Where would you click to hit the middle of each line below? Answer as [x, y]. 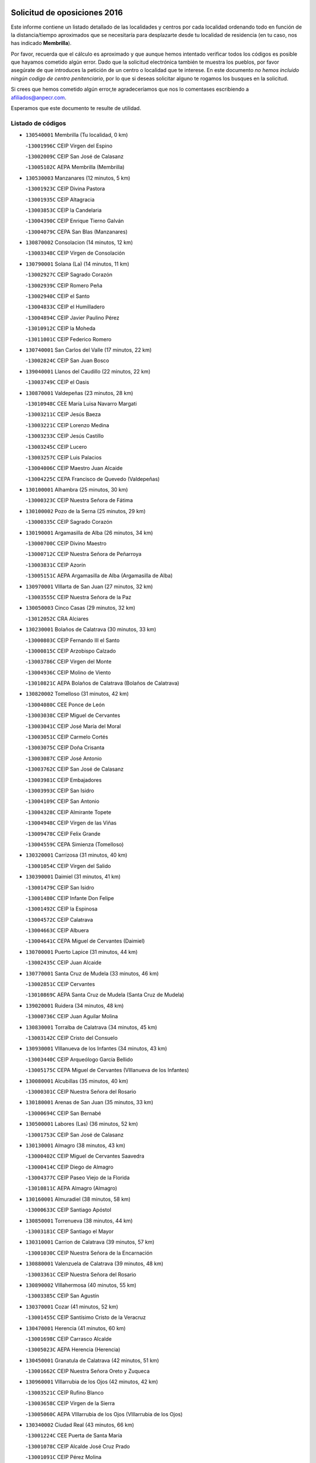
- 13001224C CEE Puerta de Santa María [74, 1435]
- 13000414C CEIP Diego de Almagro [69, 1167]
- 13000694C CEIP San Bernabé [63, 1113]
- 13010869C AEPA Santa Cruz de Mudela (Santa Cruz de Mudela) [105, 995]
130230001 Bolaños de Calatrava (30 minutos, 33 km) [91, 630]
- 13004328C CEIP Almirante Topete [68, 812]
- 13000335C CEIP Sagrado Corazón [69, 522]
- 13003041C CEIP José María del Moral [73, 726]
